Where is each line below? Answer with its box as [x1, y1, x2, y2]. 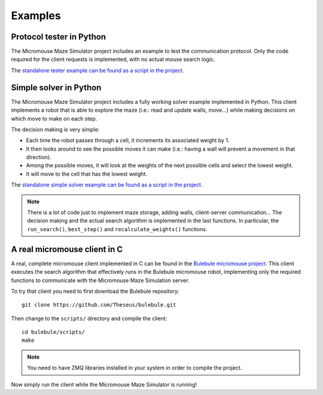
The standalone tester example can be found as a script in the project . [11, 66, 184, 74]
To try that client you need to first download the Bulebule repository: [11, 287, 179, 295]
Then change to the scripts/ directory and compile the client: [11, 314, 167, 322]
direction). [26, 154, 51, 161]
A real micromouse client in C [11, 244, 123, 254]
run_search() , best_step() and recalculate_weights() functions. [27, 225, 208, 232]
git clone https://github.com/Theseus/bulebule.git [22, 302, 176, 308]
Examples [11, 9, 61, 22]
